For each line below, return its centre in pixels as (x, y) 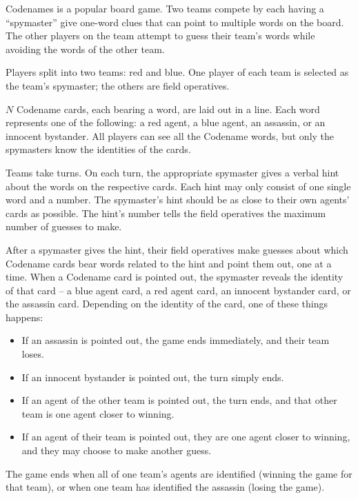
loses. (33, 354)
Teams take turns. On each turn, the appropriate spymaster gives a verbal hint (172, 172)
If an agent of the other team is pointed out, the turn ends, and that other (179, 400)
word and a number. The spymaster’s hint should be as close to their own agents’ (178, 200)
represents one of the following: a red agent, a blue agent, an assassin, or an (166, 122)
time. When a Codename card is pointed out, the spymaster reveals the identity (175, 277)
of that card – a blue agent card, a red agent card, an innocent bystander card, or (178, 290)
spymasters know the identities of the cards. (98, 149)
